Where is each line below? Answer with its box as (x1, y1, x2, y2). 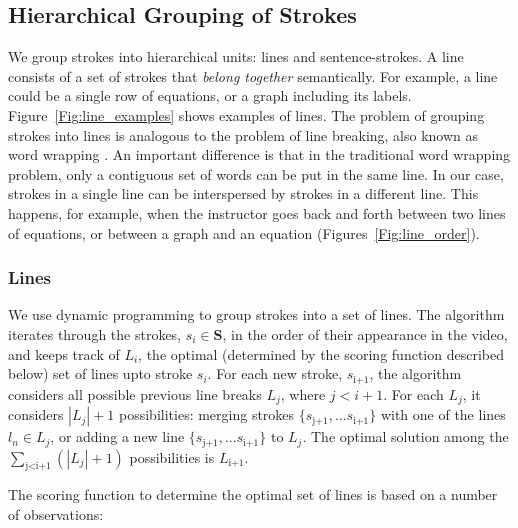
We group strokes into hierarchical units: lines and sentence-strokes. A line (8, 46, 464, 67)
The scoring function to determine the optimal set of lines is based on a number (8, 484, 498, 505)
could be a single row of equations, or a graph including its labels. (8, 85, 412, 106)
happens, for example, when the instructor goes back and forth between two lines (8, 202, 506, 223)
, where (280, 383, 326, 404)
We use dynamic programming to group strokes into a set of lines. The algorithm (8, 304, 505, 325)
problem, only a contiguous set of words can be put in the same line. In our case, (8, 163, 504, 184)
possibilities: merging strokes (119, 404, 295, 425)
